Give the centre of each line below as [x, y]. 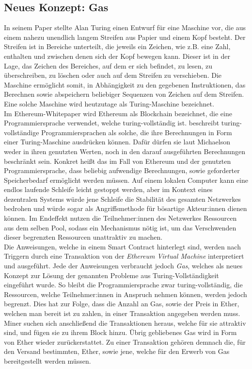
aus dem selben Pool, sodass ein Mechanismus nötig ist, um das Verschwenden [120, 227]
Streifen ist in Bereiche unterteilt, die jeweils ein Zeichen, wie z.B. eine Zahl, [117, 46]
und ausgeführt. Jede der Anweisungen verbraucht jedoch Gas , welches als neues [123, 266]
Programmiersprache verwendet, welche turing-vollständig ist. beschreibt [112, 123]
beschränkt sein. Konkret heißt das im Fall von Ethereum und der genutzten [118, 161]
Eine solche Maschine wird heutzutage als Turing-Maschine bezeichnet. [109, 103]
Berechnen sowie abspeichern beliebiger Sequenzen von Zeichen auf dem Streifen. [124, 94]
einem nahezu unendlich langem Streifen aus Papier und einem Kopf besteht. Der [125, 37]
